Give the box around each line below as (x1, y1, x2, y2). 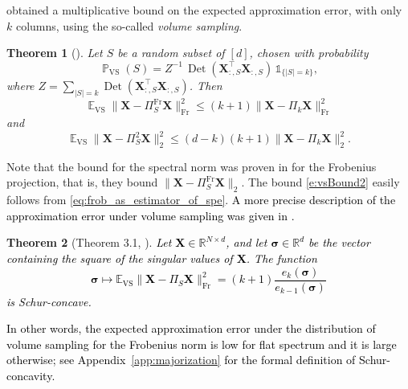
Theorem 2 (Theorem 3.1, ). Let (6, 234, 172, 251)
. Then (189, 76, 222, 93)
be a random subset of (117, 44, 225, 61)
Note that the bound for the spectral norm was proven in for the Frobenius (6, 158, 377, 174)
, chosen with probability (249, 44, 369, 61)
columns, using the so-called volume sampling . (15, 17, 243, 34)
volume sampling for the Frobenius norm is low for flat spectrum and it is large (6, 335, 397, 352)
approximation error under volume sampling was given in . (6, 207, 295, 223)
